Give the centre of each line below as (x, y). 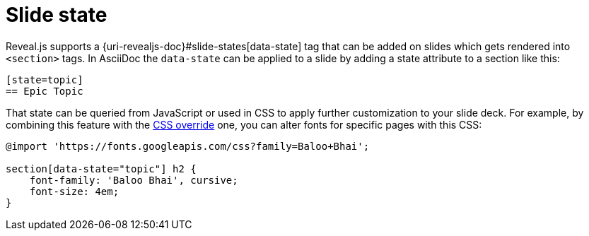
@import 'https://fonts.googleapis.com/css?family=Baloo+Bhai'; (188, 146)
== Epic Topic (45, 91)
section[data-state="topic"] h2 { (101, 169)
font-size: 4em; (74, 191)
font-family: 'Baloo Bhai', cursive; (134, 180)
